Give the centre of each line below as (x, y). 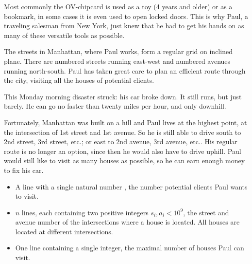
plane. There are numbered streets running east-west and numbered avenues (117, 61)
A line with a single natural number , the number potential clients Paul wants (131, 186)
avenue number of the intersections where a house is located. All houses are (127, 222)
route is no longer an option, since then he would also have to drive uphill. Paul (123, 151)
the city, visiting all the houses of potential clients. (79, 80)
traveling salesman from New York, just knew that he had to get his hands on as (124, 26)
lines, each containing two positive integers (85, 212)
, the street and (206, 212)
